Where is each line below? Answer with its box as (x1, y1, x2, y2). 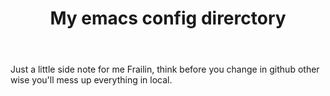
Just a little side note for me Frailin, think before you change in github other (10, 63, 320, 76)
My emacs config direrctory (49, 7, 287, 30)
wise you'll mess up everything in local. (10, 74, 173, 86)
